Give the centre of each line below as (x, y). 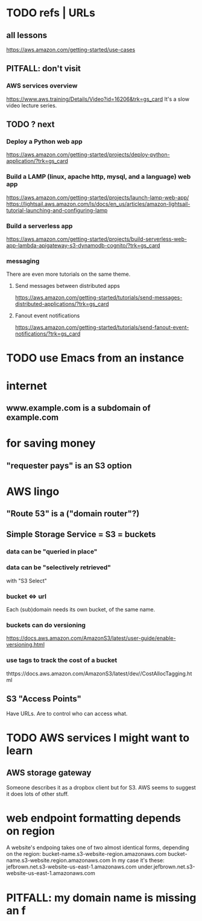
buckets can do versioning (46, 625)
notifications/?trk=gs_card (48, 334)
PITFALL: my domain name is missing (101, 898)
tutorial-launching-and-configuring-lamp (57, 210)
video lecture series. (32, 105)
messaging (23, 261)
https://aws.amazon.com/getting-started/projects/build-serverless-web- (96, 239)
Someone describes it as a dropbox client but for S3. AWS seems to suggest (101, 787)
